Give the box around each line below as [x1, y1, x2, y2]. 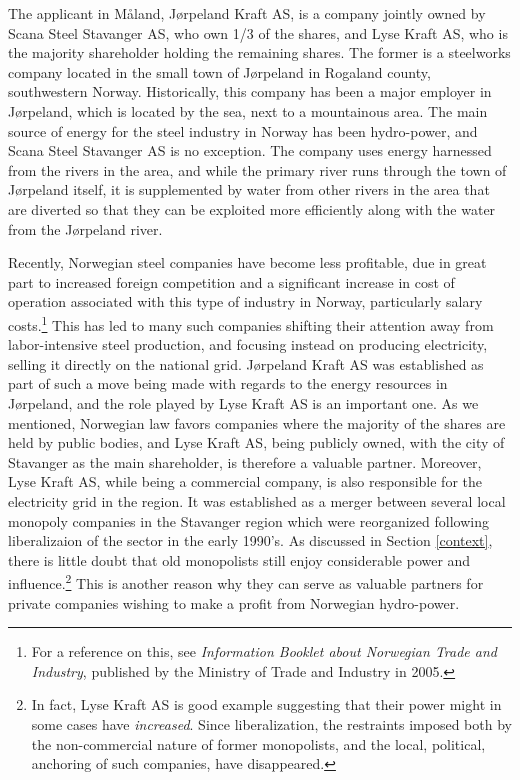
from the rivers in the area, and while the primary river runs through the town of [8, 159, 507, 180]
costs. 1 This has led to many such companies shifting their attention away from [8, 311, 494, 335]
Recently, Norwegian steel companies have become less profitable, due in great [8, 252, 487, 273]
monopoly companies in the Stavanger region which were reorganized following [8, 510, 489, 531]
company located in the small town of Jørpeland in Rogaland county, [8, 61, 431, 82]
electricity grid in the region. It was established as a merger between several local [8, 490, 506, 511]
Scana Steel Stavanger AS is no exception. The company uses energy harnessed [8, 140, 492, 161]
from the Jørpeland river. [8, 218, 163, 239]
